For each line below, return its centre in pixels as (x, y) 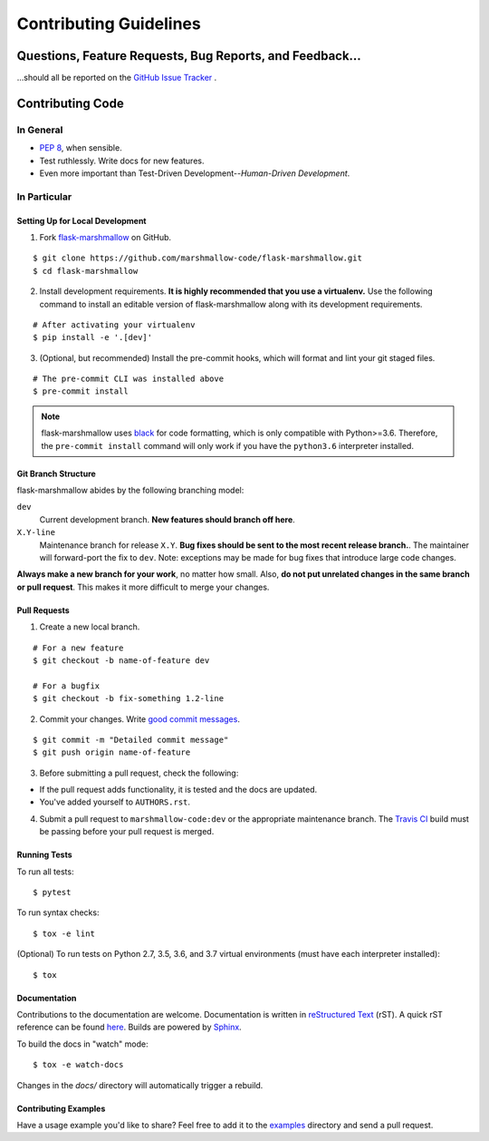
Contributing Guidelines (109, 24)
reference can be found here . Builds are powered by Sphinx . (129, 1027)
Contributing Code (70, 103)
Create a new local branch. (90, 627)
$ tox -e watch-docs (78, 1065)
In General (40, 130)
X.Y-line (36, 532)
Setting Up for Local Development (81, 220)
